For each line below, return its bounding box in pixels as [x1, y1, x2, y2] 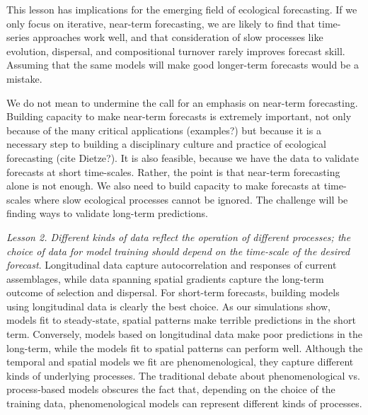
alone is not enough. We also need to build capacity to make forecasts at [6, 178, 321, 193]
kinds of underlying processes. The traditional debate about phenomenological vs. [6, 368, 360, 382]
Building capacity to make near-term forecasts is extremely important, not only [6, 109, 352, 124]
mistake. [6, 71, 42, 86]
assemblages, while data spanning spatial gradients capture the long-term [6, 271, 324, 286]
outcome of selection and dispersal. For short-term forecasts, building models [6, 285, 340, 300]
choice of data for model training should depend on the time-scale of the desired [6, 243, 350, 258]
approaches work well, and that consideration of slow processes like [33, 30, 323, 45]
